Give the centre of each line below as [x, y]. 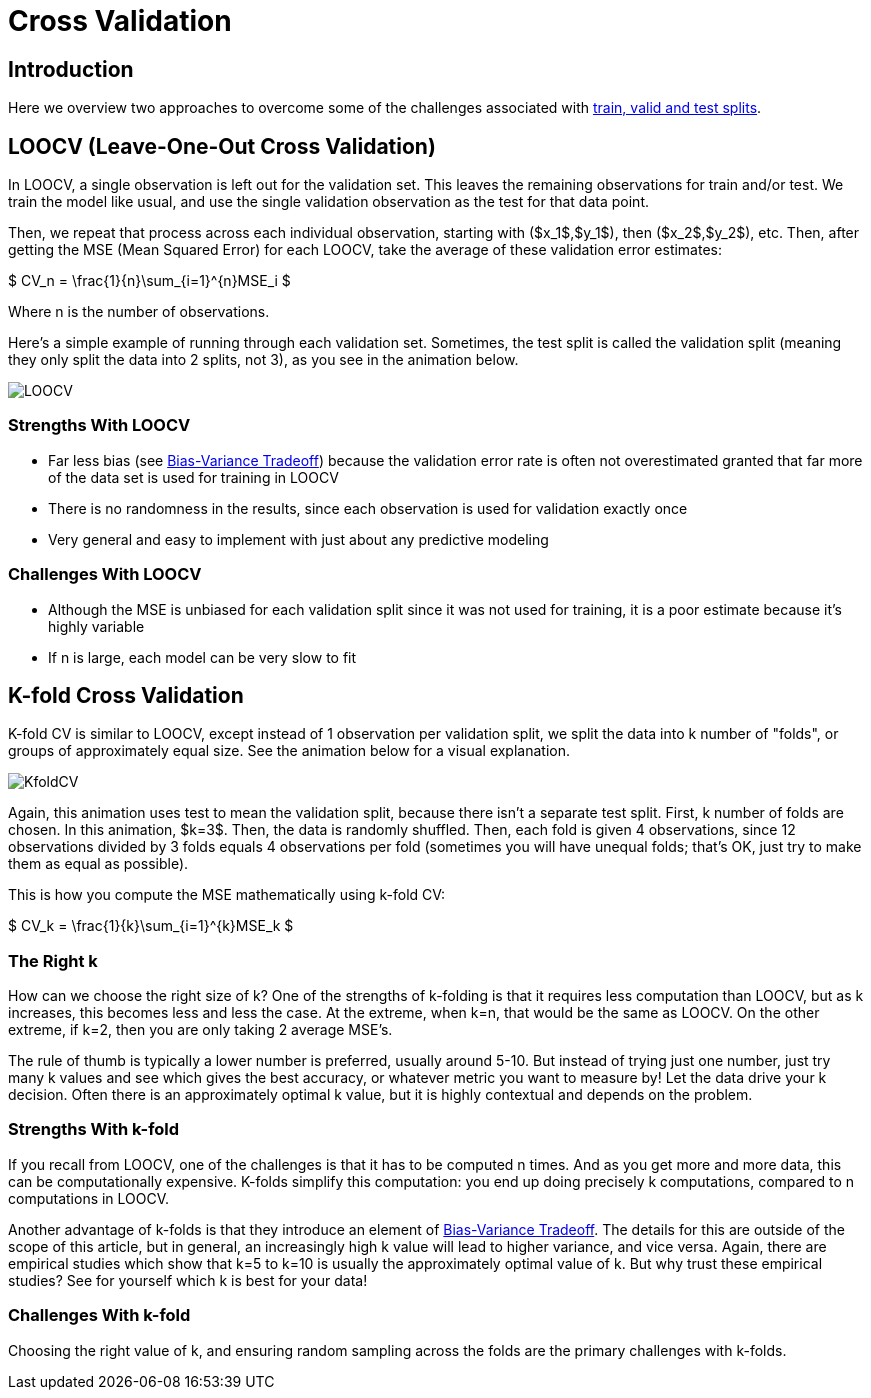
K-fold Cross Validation [126, 695]
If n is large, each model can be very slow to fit [202, 657]
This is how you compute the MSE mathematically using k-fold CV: [227, 895]
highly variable [96, 626]
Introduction [71, 69]
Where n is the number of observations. [139, 312]
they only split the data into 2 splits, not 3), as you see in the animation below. [263, 360]
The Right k [53, 960]
